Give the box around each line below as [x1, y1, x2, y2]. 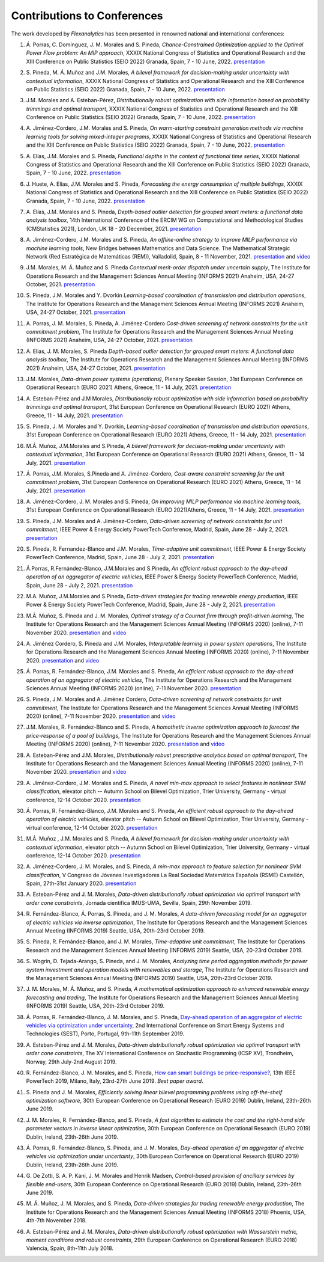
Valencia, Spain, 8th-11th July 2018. [26, 1245, 114, 1252]
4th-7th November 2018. [26, 1217, 87, 1224]
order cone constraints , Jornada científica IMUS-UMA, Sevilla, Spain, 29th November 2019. [26, 899, 252, 906]
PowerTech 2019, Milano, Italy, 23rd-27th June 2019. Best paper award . [26, 1077, 203, 1085]
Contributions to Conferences [11, 9, 163, 22]
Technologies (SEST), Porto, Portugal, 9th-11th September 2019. [26, 1030, 185, 1037]
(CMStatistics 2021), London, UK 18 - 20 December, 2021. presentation [26, 225, 202, 232]
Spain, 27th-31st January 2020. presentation [26, 880, 137, 887]
